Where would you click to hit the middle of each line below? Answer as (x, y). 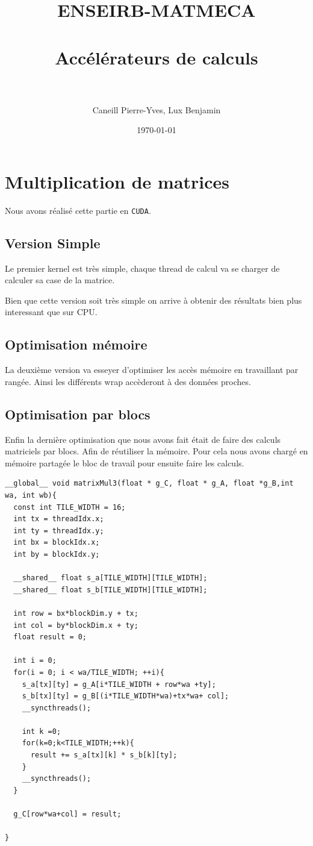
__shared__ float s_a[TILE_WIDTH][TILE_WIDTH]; (110, 578)
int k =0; (42, 731)
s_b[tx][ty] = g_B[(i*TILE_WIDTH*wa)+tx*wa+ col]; (126, 696)
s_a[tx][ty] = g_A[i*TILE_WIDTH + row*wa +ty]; (119, 684)
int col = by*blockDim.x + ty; (76, 625)
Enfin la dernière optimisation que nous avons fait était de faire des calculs (143, 439)
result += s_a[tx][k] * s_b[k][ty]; (104, 755)
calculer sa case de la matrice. (60, 280)
